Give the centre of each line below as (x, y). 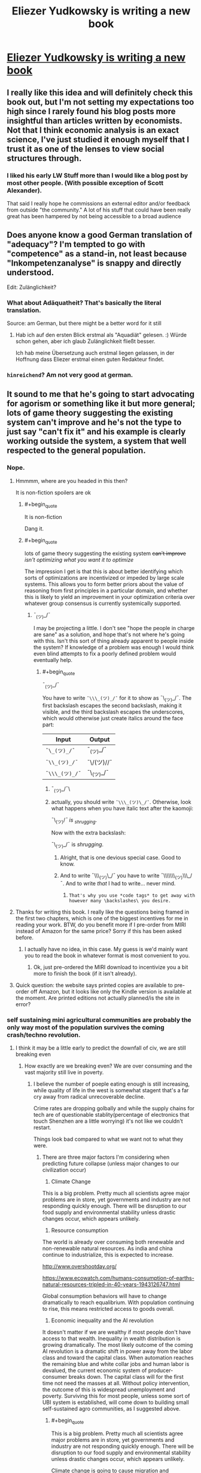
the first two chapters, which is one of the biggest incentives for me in (102, 918)
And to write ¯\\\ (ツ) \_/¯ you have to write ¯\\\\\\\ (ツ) (121, 876)
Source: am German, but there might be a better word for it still (84, 323)
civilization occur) (64, 1170)
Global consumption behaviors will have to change (104, 1296)
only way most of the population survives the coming (86, 1027)
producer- (161, 1370)
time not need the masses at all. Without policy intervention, (116, 1383)
